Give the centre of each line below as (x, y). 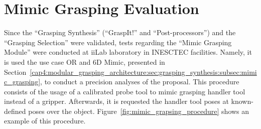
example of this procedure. (45, 121)
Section (15, 72)
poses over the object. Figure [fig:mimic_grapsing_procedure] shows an (139, 111)
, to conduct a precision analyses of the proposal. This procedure (140, 82)
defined (15, 111)
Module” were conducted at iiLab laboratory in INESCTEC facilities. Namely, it (128, 52)
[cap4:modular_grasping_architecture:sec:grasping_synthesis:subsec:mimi (143, 72)
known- (242, 101)
